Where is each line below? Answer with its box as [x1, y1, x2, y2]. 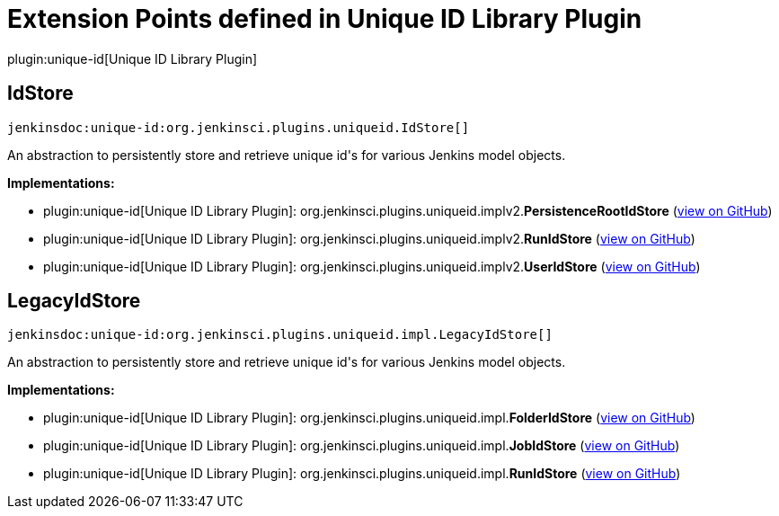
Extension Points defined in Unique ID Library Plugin [7, 4, 642, 34]
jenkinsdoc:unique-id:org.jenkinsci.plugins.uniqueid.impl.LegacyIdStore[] [7, 327, 553, 343]
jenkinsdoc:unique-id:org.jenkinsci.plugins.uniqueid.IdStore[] [7, 120, 470, 135]
